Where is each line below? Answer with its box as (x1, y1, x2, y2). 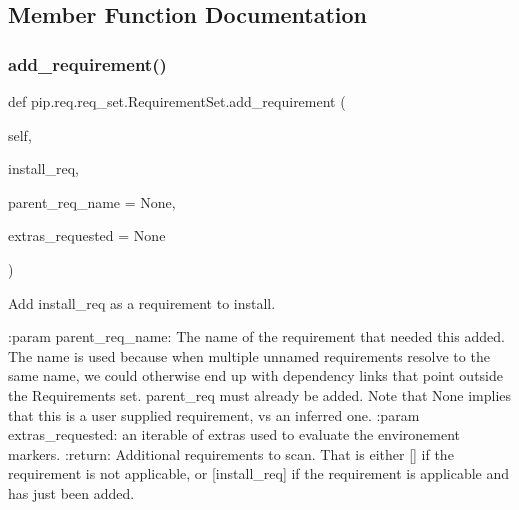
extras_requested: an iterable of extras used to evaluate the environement (8, 424, 460, 445)
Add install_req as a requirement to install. (8, 292, 276, 313)
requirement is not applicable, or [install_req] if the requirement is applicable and (8, 463, 510, 484)
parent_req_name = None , (8, 191, 176, 212)
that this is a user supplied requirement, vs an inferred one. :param (8, 404, 420, 425)
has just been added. (8, 482, 135, 503)
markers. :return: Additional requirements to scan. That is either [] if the (8, 443, 454, 464)
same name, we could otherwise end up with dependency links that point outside (8, 365, 504, 386)
